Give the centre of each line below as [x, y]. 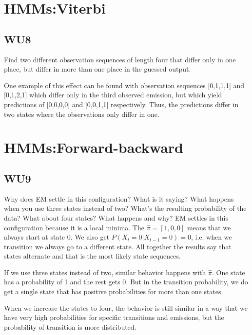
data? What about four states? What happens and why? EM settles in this [116, 217]
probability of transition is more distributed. [70, 326]
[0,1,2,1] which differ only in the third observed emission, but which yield [113, 95]
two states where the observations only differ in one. [82, 114]
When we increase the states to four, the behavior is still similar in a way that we [126, 307]
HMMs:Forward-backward [94, 147]
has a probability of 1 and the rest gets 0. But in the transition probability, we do [126, 282]
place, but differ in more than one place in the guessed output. [97, 69]
